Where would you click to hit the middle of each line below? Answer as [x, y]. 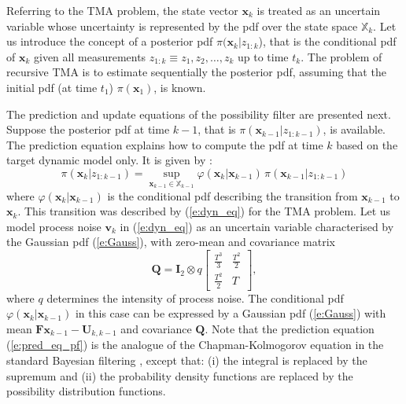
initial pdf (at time [52, 87]
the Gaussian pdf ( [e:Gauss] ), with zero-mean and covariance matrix [171, 242]
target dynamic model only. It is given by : [109, 160]
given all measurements [90, 56]
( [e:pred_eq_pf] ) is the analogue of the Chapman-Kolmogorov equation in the [195, 345]
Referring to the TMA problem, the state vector [122, 10]
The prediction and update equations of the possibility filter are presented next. [199, 114]
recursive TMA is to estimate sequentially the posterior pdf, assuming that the [196, 72]
